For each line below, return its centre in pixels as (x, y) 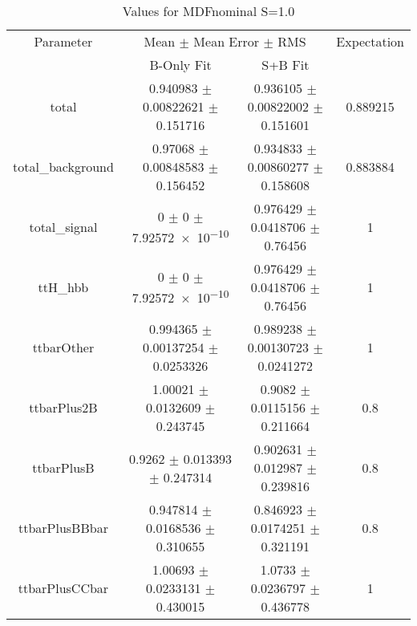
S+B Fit (285, 65)
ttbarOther (63, 347)
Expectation (370, 41)
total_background (63, 167)
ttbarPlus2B (63, 407)
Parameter (63, 41)
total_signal (63, 227)
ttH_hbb (63, 287)
